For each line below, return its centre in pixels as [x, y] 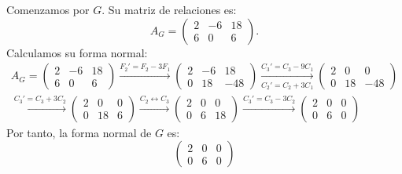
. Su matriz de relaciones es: [169, 9]
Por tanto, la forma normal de [79, 132]
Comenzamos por [48, 9]
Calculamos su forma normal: [77, 52]
